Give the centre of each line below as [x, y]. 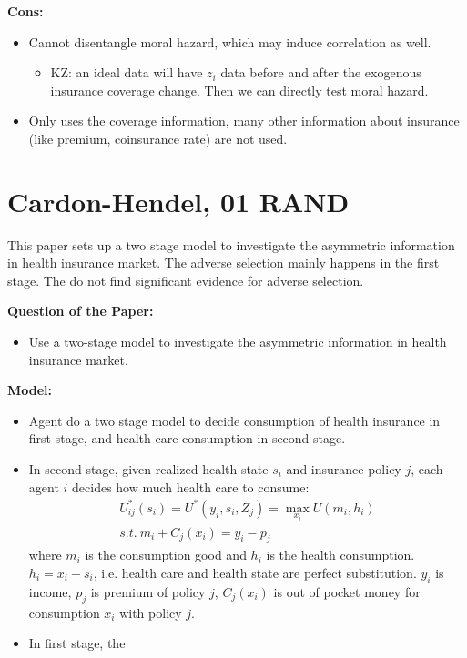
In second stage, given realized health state [148, 469]
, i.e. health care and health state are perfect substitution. [255, 573]
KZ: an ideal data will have [127, 72]
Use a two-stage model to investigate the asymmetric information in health [238, 342]
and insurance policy [344, 469]
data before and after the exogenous [321, 72]
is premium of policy [148, 591]
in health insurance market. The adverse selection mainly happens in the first [223, 263]
